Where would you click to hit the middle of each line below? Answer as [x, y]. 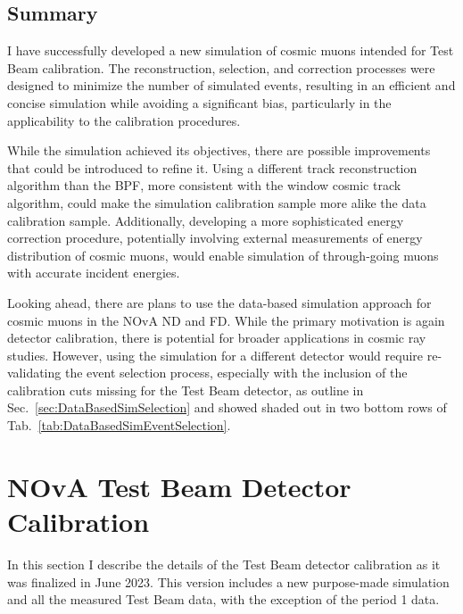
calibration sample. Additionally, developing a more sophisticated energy [206, 220]
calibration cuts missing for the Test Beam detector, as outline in [186, 390]
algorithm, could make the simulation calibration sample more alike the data [217, 202]
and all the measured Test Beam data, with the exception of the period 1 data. [223, 599]
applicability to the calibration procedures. [124, 120]
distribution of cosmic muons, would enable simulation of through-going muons [223, 255]
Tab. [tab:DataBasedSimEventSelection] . [119, 425]
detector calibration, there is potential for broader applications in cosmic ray [217, 338]
